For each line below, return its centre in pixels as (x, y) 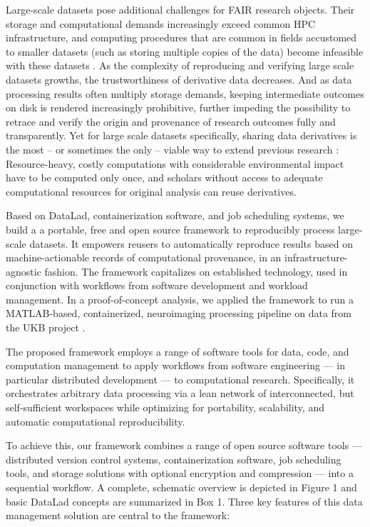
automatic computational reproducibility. (96, 421)
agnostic (24, 271)
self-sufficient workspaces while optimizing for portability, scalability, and (165, 407)
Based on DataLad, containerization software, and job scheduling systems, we (175, 215)
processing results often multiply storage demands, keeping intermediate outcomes (185, 93)
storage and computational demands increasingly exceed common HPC (161, 23)
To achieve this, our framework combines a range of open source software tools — (184, 445)
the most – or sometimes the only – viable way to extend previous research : (173, 149)
